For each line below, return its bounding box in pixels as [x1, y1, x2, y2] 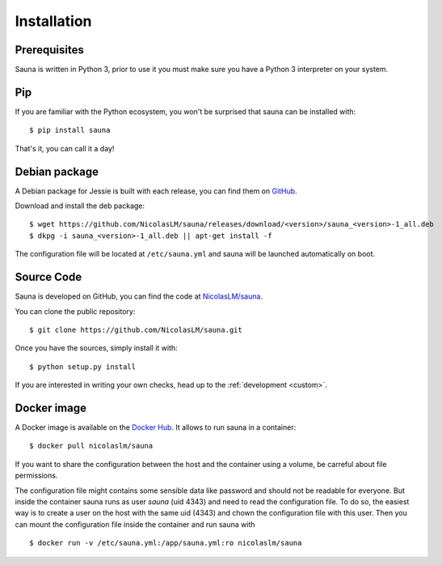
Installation [15, 12, 92, 30]
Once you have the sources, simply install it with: [15, 343, 178, 353]
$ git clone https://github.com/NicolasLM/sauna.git [29, 325, 242, 334]
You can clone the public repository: [15, 306, 136, 316]
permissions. [15, 470, 58, 481]
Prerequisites [15, 43, 84, 57]
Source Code [15, 270, 82, 284]
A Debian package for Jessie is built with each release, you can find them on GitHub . [15, 186, 298, 196]
